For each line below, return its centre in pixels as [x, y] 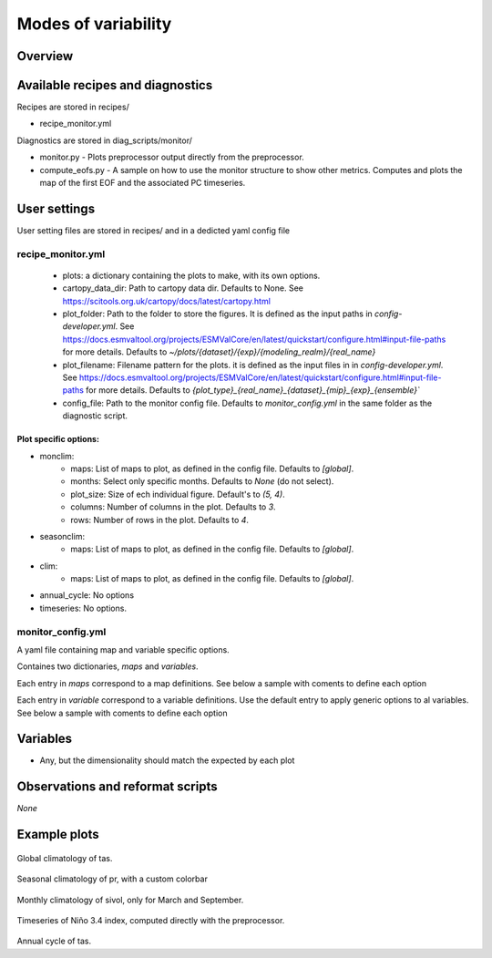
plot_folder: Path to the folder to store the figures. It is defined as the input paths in [217, 314]
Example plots [58, 834]
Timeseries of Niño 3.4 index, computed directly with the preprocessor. [151, 920]
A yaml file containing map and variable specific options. [123, 650]
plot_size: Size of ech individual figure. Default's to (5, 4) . [178, 494]
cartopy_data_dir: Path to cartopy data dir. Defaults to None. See [183, 288]
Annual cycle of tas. [54, 941]
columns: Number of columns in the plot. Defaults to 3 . [174, 507]
